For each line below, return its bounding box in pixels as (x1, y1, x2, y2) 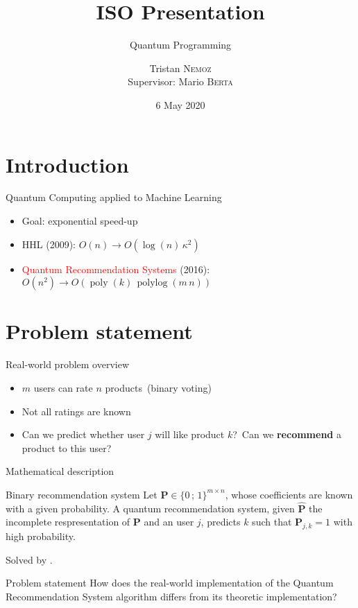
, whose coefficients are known (225, 487, 353, 501)
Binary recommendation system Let (6, 487, 157, 501)
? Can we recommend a (232, 427, 341, 442)
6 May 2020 (155, 97, 205, 112)
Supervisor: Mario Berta (128, 74, 233, 89)
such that (252, 514, 292, 529)
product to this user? (22, 440, 112, 455)
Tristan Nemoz (149, 60, 212, 75)
